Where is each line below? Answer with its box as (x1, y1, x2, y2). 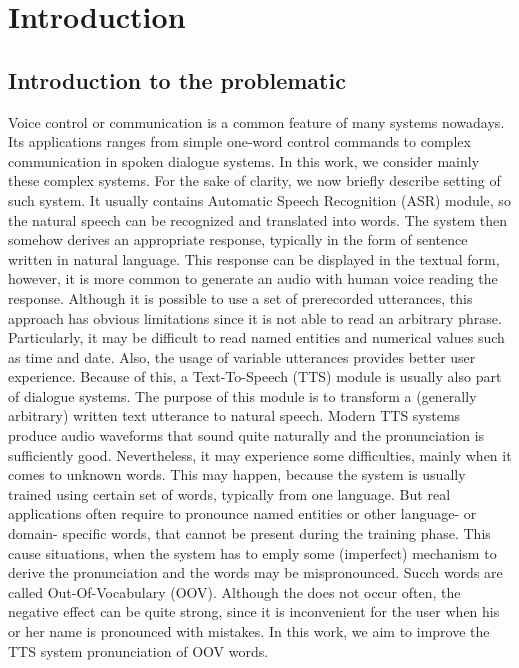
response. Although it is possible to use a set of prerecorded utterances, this (8, 287, 473, 308)
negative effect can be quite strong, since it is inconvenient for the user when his (8, 601, 500, 622)
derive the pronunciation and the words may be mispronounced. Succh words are (8, 562, 503, 583)
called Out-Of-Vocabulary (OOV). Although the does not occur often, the (8, 581, 461, 602)
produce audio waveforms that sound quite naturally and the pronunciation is (8, 425, 485, 446)
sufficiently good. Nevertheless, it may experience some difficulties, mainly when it (8, 444, 512, 465)
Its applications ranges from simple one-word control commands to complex (8, 131, 471, 152)
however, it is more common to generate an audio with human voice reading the (8, 268, 498, 289)
